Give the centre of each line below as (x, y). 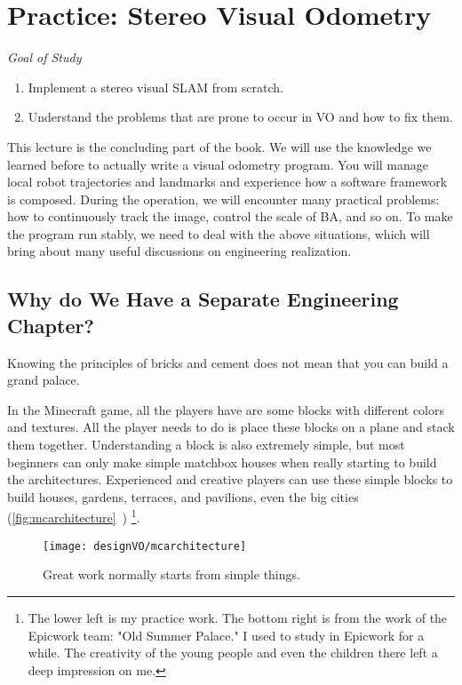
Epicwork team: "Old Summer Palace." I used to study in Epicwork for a (226, 635)
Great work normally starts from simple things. (171, 574)
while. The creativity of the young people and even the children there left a (233, 653)
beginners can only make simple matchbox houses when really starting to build (222, 462)
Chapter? (51, 325)
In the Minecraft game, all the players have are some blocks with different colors (226, 409)
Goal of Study (44, 57)
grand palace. (44, 380)
